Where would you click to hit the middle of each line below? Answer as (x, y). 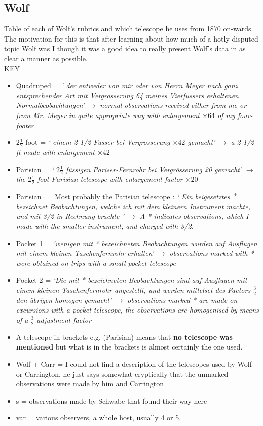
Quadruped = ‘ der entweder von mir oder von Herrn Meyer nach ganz (127, 85)
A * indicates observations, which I (194, 216)
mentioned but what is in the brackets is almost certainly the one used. (129, 347)
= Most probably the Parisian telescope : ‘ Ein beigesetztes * (141, 196)
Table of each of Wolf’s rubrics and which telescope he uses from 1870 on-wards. (129, 29)
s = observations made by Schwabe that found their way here (111, 400)
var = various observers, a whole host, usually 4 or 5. (99, 418)
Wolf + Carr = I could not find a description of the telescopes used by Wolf (134, 364)
